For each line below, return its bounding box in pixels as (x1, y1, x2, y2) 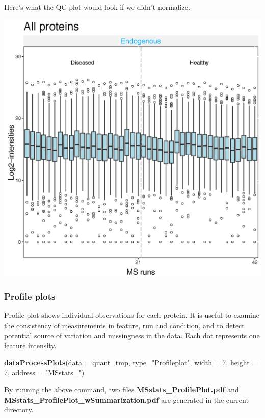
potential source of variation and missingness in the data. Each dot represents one (4, 330, 260, 340)
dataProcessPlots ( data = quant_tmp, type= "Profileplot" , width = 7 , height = (4, 357, 258, 367)
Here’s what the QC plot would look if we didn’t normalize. (4, 2, 190, 12)
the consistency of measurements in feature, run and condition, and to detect (4, 320, 245, 330)
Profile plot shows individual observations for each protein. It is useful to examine (4, 310, 259, 321)
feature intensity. (4, 340, 57, 351)
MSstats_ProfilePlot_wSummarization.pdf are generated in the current (4, 394, 249, 405)
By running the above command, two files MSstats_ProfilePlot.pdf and (4, 384, 239, 395)
